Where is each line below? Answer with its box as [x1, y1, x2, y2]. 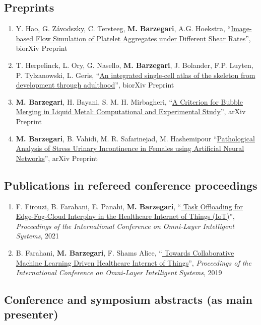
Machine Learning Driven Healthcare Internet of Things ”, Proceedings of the [16, 257, 251, 268]
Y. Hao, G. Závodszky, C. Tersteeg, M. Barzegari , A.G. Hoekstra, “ [16, 23, 231, 34]
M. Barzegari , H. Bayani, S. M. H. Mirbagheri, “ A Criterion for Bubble [16, 96, 243, 107]
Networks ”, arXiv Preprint [16, 152, 98, 163]
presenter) [4, 306, 58, 322]
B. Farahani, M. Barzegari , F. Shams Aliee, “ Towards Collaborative [16, 247, 234, 258]
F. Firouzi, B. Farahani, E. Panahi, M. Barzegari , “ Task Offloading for [16, 201, 243, 211]
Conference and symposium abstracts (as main [4, 292, 252, 307]
